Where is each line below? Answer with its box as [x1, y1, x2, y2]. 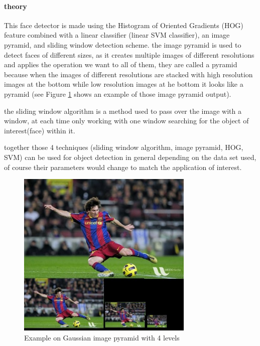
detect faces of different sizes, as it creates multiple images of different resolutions [4, 49, 254, 60]
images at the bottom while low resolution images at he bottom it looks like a [4, 79, 243, 89]
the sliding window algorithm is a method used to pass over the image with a [4, 105, 241, 116]
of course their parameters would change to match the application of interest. [4, 161, 242, 172]
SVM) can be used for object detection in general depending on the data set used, [4, 151, 256, 162]
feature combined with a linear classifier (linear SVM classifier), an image [4, 30, 230, 40]
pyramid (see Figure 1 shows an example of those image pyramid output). [4, 88, 231, 99]
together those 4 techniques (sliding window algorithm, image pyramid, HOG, [4, 142, 243, 152]
